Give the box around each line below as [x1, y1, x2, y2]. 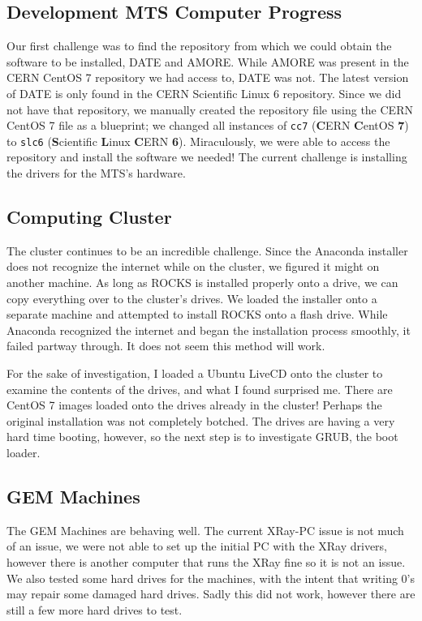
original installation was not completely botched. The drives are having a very [6, 412, 395, 429]
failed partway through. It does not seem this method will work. [6, 337, 325, 354]
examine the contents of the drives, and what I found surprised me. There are [6, 380, 393, 397]
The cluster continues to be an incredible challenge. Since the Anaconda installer [6, 242, 408, 259]
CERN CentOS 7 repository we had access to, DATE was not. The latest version [6, 69, 409, 86]
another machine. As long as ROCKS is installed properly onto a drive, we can [6, 274, 398, 291]
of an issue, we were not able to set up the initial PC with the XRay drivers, [6, 537, 387, 555]
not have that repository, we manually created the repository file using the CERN [6, 101, 413, 118]
